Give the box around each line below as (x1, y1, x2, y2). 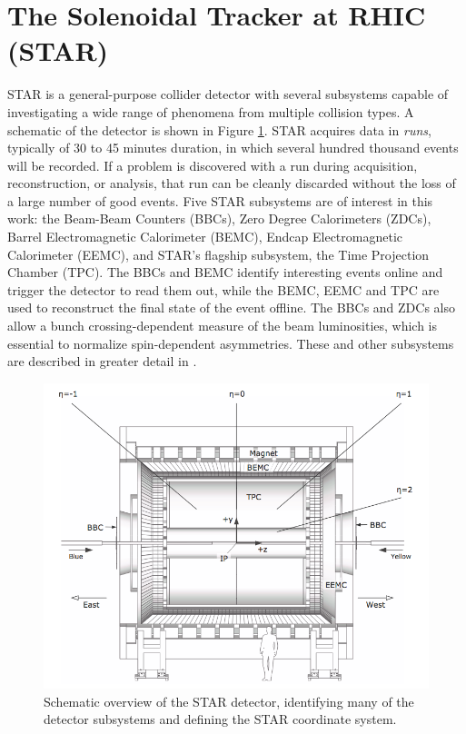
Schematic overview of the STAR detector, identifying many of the (44, 691, 414, 710)
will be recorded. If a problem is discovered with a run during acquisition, (7, 155, 418, 174)
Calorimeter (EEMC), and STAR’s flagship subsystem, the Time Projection (7, 244, 430, 263)
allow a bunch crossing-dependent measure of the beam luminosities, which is (7, 316, 438, 335)
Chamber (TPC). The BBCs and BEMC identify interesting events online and (7, 263, 443, 282)
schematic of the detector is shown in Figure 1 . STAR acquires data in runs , (7, 120, 431, 139)
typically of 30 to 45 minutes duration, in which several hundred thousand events (7, 138, 459, 157)
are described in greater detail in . (7, 352, 197, 371)
